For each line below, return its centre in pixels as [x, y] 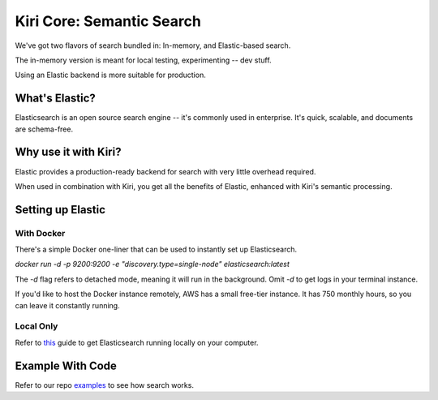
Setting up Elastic [60, 210]
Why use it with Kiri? [68, 152]
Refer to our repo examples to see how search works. [105, 385]
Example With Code [66, 366]
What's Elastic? [56, 99]
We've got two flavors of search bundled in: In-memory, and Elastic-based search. [153, 45]
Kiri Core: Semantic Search [108, 21]
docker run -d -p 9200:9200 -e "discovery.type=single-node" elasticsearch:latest [152, 265]
